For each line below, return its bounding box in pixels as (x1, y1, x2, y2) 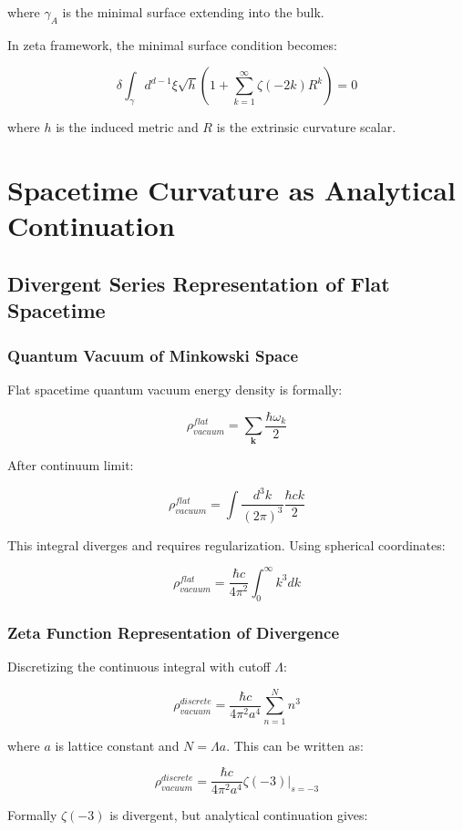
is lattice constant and (55, 735, 180, 754)
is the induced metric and (56, 118, 199, 137)
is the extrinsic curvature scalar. (216, 118, 396, 137)
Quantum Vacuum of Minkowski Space (7, 344, 299, 366)
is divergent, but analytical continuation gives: (109, 805, 368, 825)
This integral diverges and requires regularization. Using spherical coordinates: (7, 535, 446, 554)
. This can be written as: (226, 735, 364, 754)
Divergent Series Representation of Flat (7, 269, 390, 297)
